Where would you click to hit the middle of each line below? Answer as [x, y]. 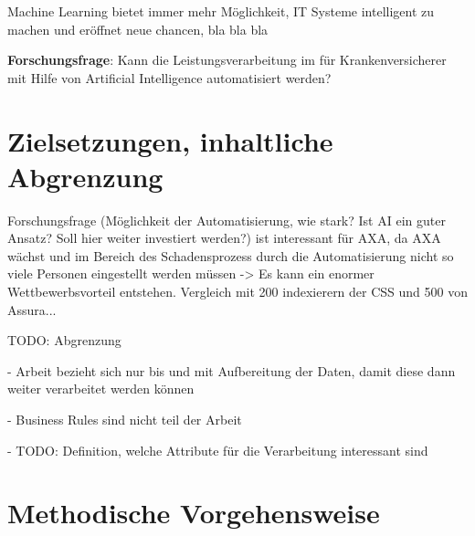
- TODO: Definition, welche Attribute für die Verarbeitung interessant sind [218, 450]
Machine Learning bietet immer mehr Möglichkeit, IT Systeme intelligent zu [221, 11]
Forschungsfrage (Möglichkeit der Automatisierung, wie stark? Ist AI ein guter [227, 220]
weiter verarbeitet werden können [101, 389]
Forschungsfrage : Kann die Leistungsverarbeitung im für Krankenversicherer [227, 60]
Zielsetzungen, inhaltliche [170, 140]
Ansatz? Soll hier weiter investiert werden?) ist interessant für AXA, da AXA [224, 238]
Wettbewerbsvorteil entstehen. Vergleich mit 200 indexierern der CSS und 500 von [238, 292]
